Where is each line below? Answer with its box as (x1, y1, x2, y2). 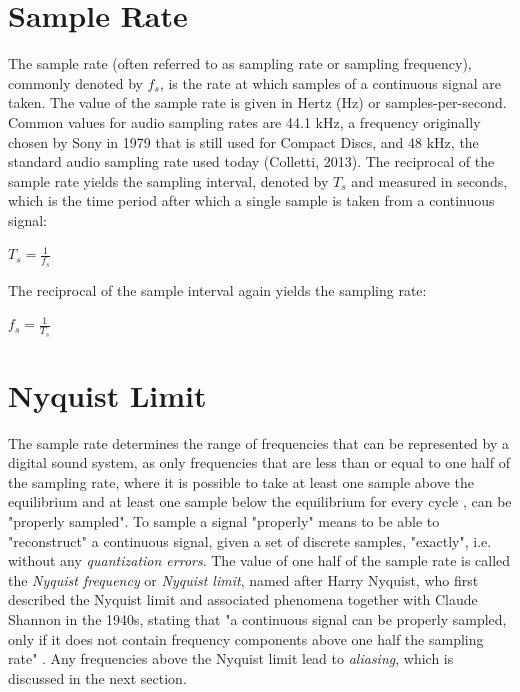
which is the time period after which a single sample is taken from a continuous (8, 190, 495, 211)
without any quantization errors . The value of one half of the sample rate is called (8, 550, 511, 571)
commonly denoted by (8, 72, 143, 93)
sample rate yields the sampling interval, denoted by (8, 170, 329, 191)
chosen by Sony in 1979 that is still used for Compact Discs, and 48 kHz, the (8, 131, 479, 152)
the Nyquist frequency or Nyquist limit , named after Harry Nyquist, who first (8, 569, 479, 590)
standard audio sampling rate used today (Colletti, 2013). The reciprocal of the (8, 151, 495, 172)
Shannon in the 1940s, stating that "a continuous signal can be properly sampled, (8, 609, 507, 629)
